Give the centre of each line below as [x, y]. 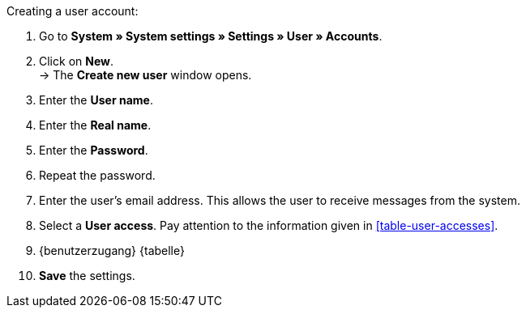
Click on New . [77, 61]
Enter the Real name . [95, 125]
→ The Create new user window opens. [145, 75]
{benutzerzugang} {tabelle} [112, 250]
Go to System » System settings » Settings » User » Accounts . [211, 36]
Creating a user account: [73, 11]
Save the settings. [87, 276]
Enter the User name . [96, 100]
